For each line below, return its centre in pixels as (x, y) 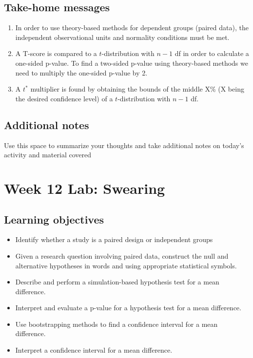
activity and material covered (48, 155)
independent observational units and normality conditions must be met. (122, 37)
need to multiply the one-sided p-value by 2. (81, 72)
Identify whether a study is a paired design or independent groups (114, 239)
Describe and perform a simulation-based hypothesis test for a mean (117, 282)
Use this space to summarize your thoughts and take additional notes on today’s (124, 145)
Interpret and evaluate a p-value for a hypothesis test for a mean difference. (128, 308)
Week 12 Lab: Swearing (85, 188)
